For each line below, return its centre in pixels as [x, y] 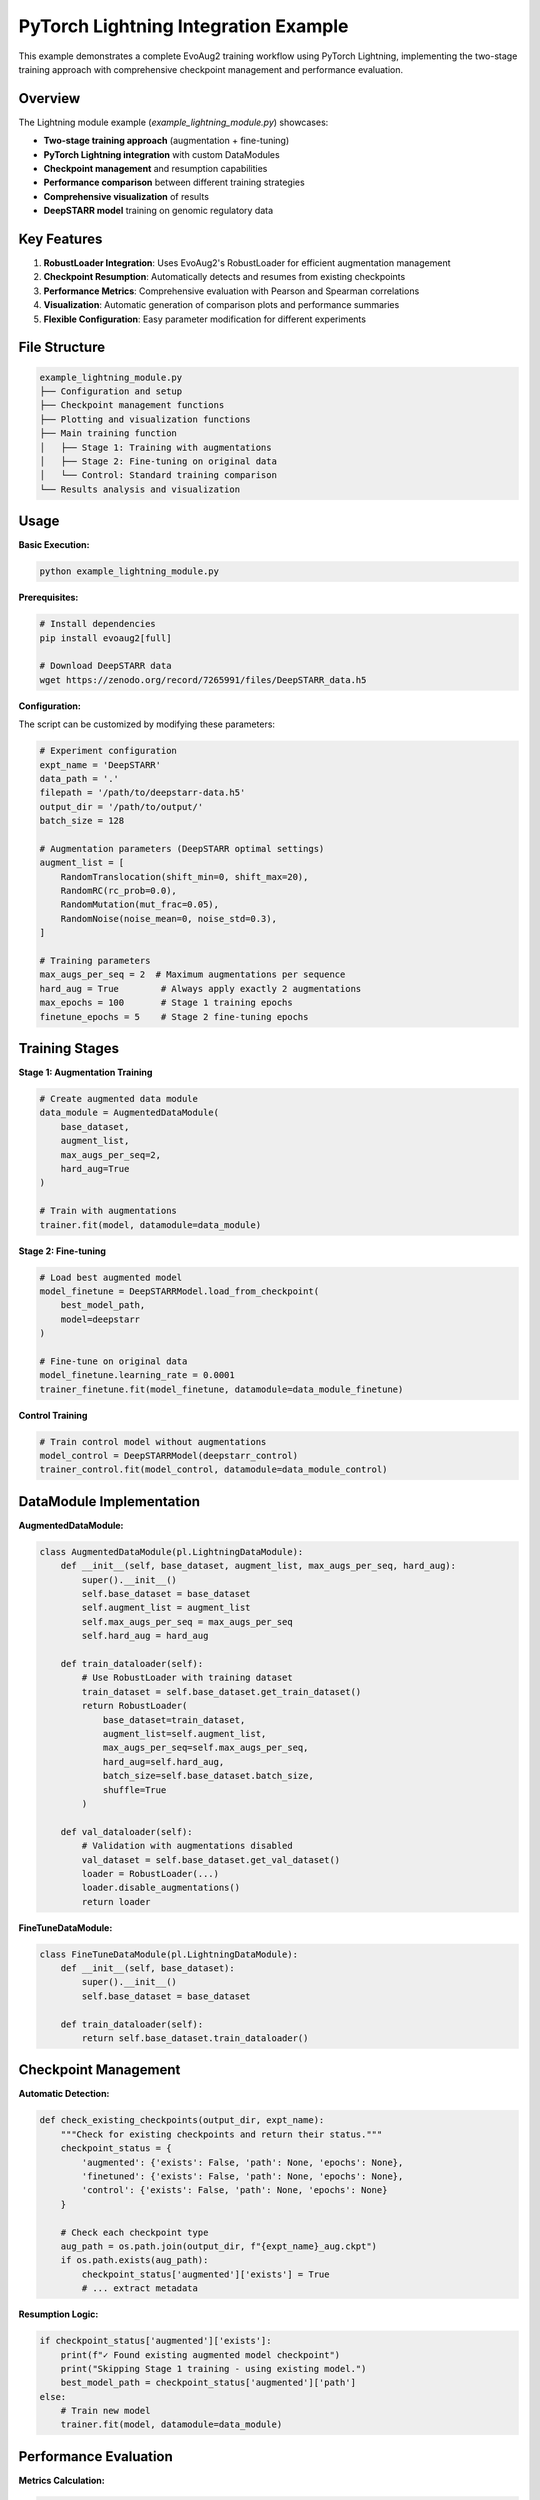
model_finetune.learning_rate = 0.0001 [137, 1375]
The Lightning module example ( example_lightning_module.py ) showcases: [173, 122]
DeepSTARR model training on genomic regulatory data [158, 211]
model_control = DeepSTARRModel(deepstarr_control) [169, 1456]
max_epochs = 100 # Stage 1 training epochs [166, 1003]
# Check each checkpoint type [134, 2232]
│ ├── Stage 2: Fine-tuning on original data [158, 461]
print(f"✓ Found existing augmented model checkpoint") [200, 2354]
